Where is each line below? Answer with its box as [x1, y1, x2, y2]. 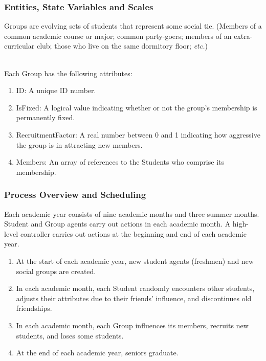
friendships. [16, 303, 52, 313]
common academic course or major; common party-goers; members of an [4, 30, 232, 41]
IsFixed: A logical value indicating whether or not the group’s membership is [16, 102, 257, 112]
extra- [234, 30, 253, 41]
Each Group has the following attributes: [4, 67, 132, 78]
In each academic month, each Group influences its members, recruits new [16, 320, 249, 330]
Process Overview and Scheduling [4, 188, 146, 201]
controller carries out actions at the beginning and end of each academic [20, 228, 247, 239]
